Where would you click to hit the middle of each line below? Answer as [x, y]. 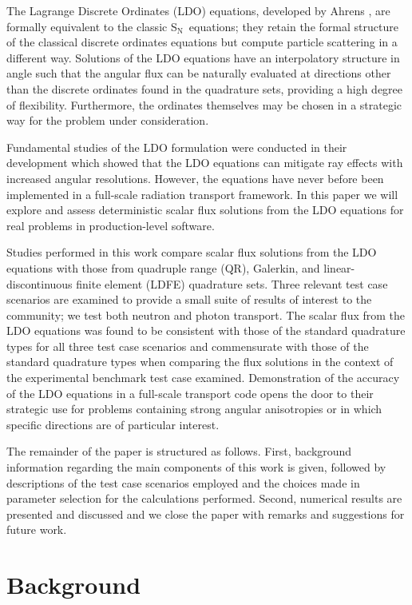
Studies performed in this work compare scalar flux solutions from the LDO [192, 252]
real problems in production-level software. [111, 225]
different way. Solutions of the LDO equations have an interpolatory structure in [203, 57]
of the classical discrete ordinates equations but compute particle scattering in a [202, 42]
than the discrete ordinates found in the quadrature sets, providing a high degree [205, 88]
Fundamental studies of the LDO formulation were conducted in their [177, 147]
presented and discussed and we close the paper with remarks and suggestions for [206, 513]
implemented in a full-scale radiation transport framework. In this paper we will [202, 194]
